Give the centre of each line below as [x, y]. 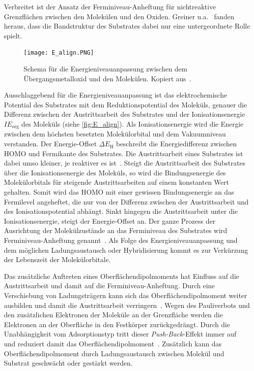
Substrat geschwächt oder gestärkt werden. [68, 363]
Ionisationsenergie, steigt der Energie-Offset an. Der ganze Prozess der [110, 220]
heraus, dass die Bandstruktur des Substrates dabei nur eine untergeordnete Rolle [127, 26]
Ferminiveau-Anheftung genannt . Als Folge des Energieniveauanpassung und [121, 240]
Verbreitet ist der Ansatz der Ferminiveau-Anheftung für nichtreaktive [110, 6]
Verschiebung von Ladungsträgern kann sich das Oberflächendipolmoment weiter [126, 295]
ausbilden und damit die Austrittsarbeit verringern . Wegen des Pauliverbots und [127, 305]
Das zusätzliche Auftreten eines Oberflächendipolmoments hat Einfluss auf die [122, 276]
